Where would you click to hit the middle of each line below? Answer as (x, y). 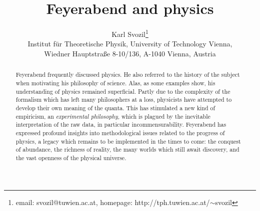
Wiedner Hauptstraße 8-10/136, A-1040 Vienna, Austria (130, 53)
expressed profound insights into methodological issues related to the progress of (120, 132)
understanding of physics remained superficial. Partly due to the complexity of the (123, 91)
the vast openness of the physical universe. (71, 157)
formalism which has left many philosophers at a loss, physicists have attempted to (124, 100)
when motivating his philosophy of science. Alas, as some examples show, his (115, 83)
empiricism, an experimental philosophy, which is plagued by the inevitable (113, 116)
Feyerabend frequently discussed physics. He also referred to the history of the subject (128, 75)
